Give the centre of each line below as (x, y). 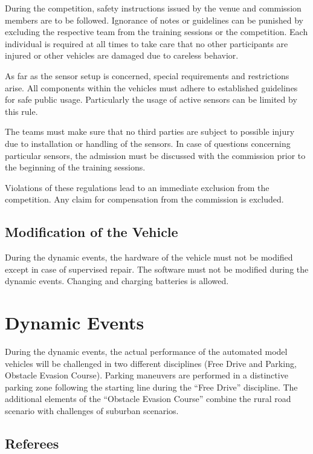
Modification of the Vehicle (92, 232)
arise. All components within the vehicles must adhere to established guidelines (151, 87)
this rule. (21, 111)
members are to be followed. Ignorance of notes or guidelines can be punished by (154, 20)
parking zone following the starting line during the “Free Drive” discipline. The (151, 387)
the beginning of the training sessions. (75, 167)
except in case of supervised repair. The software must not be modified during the (157, 269)
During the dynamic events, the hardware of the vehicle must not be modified (149, 257)
